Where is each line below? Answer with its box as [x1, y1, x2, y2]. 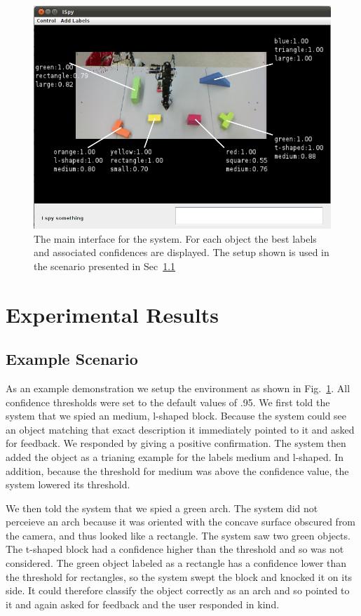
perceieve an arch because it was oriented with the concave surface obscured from [6, 514, 356, 529]
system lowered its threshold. [6, 477, 130, 492]
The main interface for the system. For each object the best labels [34, 231, 317, 246]
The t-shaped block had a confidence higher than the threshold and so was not [6, 542, 344, 556]
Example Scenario [6, 348, 138, 370]
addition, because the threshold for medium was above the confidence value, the [6, 463, 349, 478]
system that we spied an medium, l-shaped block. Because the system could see [6, 408, 347, 423]
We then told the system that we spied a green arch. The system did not [6, 500, 318, 515]
